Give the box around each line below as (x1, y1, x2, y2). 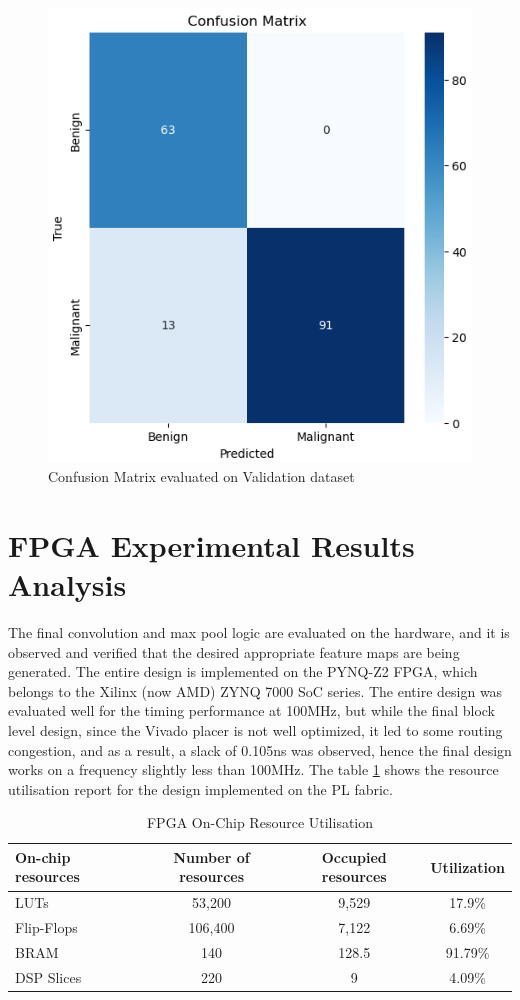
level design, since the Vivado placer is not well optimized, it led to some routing (8, 719, 503, 740)
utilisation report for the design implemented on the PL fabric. (8, 778, 393, 799)
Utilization (430, 856, 505, 877)
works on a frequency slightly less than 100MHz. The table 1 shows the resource (8, 759, 499, 780)
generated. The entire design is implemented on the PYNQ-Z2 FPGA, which (8, 661, 478, 682)
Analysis (8, 564, 127, 605)
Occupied (321, 846, 387, 867)
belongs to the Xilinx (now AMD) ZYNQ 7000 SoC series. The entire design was (8, 680, 503, 701)
